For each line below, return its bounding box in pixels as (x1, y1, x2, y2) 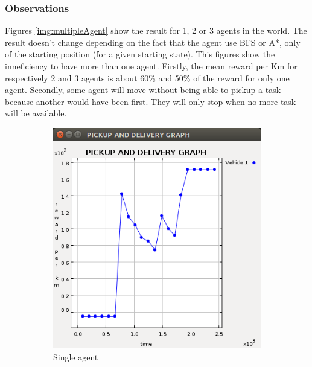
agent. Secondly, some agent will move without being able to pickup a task (5, 83, 281, 96)
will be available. (5, 107, 67, 120)
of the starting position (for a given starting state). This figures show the (5, 48, 275, 60)
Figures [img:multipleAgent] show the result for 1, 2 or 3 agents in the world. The (5, 24, 307, 37)
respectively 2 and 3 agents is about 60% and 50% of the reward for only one (5, 71, 290, 84)
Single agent (53, 351, 98, 363)
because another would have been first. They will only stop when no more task (5, 95, 296, 107)
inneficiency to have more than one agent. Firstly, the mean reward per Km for (5, 60, 298, 72)
